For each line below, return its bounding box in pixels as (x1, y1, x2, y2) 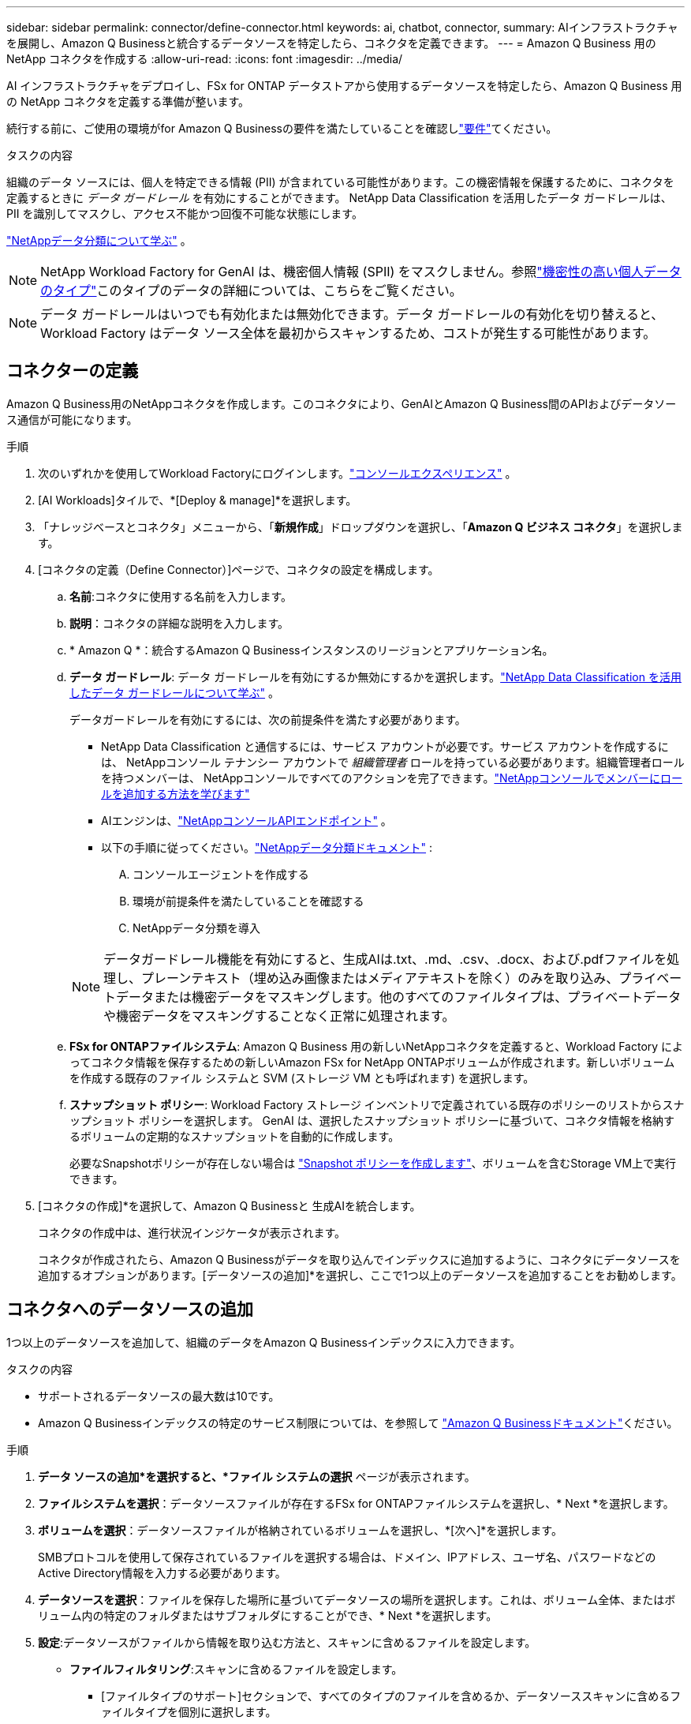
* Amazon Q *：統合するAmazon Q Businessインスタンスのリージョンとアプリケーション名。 (69, 643, 554, 657)
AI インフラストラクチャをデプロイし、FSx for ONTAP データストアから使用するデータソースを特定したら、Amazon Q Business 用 (6, 79, 682, 92)
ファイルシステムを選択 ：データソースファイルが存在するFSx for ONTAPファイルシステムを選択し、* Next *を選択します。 (38, 1496, 674, 1510)
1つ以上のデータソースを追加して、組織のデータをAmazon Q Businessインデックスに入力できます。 (6, 1335, 521, 1349)
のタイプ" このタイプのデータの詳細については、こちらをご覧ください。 (40, 283, 462, 298)
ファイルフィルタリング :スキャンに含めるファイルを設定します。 (69, 1662, 403, 1676)
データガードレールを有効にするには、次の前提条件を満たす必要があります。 (69, 712, 466, 726)
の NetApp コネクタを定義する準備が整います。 (6, 95, 250, 108)
